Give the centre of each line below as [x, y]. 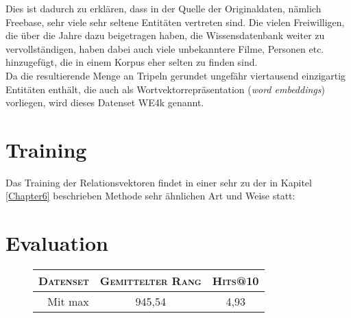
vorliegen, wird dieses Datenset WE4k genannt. [105, 102]
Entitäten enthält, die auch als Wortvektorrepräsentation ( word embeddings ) [165, 89]
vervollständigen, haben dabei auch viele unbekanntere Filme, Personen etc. [165, 48]
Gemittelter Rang [150, 281]
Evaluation [57, 243]
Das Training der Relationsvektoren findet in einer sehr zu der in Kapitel [159, 182]
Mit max [68, 302]
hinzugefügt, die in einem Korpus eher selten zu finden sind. [132, 62]
